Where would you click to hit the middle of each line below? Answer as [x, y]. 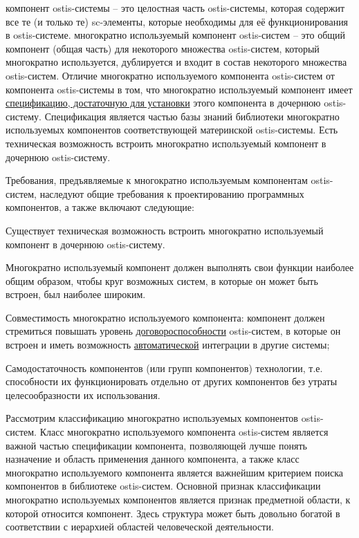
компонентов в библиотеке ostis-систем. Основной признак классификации [163, 486]
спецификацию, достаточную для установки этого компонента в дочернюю [163, 103]
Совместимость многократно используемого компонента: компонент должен [165, 317]
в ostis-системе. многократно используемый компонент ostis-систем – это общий [176, 35]
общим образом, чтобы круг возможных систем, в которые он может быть [162, 280]
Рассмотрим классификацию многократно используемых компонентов [152, 418]
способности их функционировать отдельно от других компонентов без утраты [172, 381]
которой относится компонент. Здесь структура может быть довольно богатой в [173, 513]
